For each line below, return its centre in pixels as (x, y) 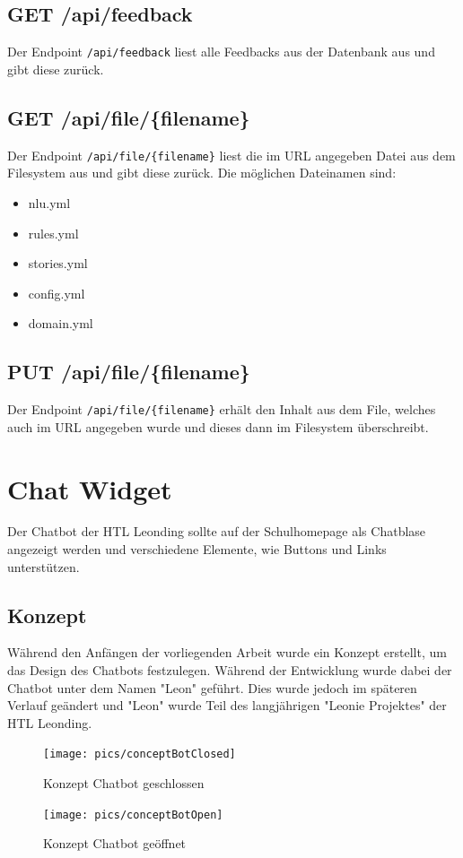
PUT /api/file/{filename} (129, 372)
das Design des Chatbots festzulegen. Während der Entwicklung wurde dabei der (230, 670)
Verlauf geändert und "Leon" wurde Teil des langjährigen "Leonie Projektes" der (227, 705)
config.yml (57, 293)
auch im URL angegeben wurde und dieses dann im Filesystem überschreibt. (218, 426)
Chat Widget (90, 488)
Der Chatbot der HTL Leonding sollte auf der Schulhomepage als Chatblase (217, 531)
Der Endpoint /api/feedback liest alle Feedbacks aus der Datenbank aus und (221, 52)
